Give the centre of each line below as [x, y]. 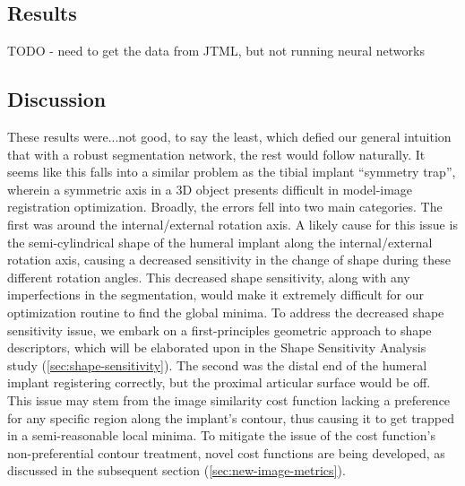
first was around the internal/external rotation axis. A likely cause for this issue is [232, 224]
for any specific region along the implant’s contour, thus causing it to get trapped [231, 417]
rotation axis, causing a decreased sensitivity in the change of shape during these [229, 260]
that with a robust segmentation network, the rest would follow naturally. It [216, 154]
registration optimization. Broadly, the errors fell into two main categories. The [225, 207]
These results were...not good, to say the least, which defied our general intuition [229, 136]
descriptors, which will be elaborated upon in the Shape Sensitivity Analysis [217, 347]
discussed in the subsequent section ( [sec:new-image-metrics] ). [177, 470]
